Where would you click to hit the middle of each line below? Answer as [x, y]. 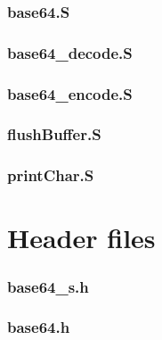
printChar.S [51, 175]
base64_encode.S [70, 93]
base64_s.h [48, 286]
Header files [81, 238]
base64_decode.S [70, 52]
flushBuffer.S [54, 134]
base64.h [39, 327]
